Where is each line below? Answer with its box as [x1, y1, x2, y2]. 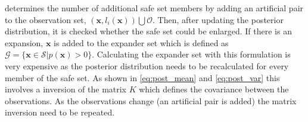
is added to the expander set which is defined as [54, 36, 229, 49]
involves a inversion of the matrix [5, 83, 127, 95]
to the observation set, [5, 13, 86, 25]
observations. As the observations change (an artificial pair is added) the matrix [5, 94, 297, 107]
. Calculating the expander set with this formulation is [92, 48, 291, 60]
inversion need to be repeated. [5, 106, 115, 118]
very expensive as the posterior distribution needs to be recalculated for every [5, 59, 289, 72]
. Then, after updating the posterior [153, 13, 284, 25]
